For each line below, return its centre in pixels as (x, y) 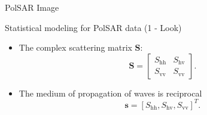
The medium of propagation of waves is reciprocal (110, 93)
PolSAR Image (32, 7)
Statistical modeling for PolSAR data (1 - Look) (93, 27)
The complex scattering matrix (75, 47)
